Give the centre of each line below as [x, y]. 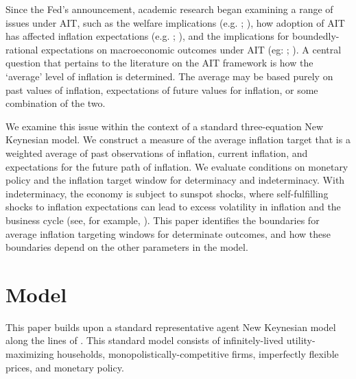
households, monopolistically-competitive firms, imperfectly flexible [198, 354]
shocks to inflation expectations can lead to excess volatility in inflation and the [173, 207]
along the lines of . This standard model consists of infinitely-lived [144, 340]
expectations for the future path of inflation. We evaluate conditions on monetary [177, 166]
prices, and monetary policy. [65, 367]
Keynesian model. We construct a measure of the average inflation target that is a [178, 139]
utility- [301, 340]
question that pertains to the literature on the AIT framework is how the [159, 63]
